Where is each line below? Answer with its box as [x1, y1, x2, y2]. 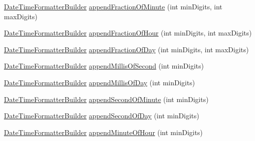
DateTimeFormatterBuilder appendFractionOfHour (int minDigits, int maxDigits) [4, 28, 252, 38]
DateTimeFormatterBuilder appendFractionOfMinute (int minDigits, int [4, 1, 223, 11]
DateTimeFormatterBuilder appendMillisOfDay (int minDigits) [4, 77, 195, 87]
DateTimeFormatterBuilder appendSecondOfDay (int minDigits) [4, 110, 199, 121]
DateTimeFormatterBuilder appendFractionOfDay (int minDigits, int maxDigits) [4, 44, 249, 54]
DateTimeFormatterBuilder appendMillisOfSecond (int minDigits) [4, 61, 204, 71]
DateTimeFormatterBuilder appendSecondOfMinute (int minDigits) [4, 94, 209, 104]
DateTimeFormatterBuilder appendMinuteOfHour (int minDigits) [4, 127, 203, 137]
